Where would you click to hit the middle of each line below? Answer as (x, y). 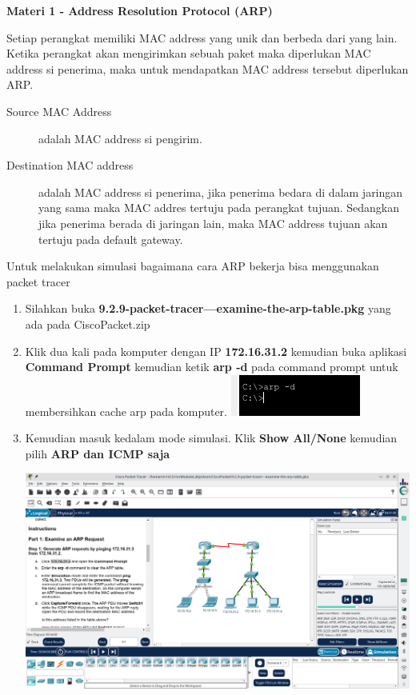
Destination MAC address (70, 165)
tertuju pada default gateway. (111, 239)
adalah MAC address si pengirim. (120, 138)
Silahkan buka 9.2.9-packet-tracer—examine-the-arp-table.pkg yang (208, 308)
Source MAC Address (59, 111)
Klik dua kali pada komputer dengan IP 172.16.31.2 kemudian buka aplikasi (216, 351)
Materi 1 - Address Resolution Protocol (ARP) (140, 10)
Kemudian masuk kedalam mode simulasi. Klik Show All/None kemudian (211, 438)
